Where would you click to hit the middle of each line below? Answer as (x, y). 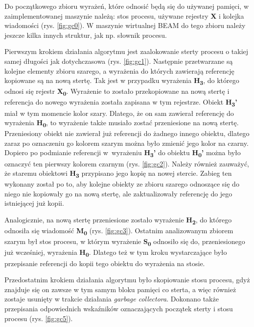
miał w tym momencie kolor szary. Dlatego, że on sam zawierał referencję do (119, 113)
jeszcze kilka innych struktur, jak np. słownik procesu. (86, 35)
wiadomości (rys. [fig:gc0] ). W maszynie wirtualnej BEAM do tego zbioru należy (125, 25)
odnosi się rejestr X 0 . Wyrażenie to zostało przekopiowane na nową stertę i (117, 92)
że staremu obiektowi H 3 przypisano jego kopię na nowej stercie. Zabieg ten (118, 174)
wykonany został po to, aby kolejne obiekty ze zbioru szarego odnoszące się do (122, 184)
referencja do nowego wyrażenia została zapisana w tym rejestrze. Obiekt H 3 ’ (121, 103)
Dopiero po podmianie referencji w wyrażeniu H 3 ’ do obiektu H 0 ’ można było (123, 153)
